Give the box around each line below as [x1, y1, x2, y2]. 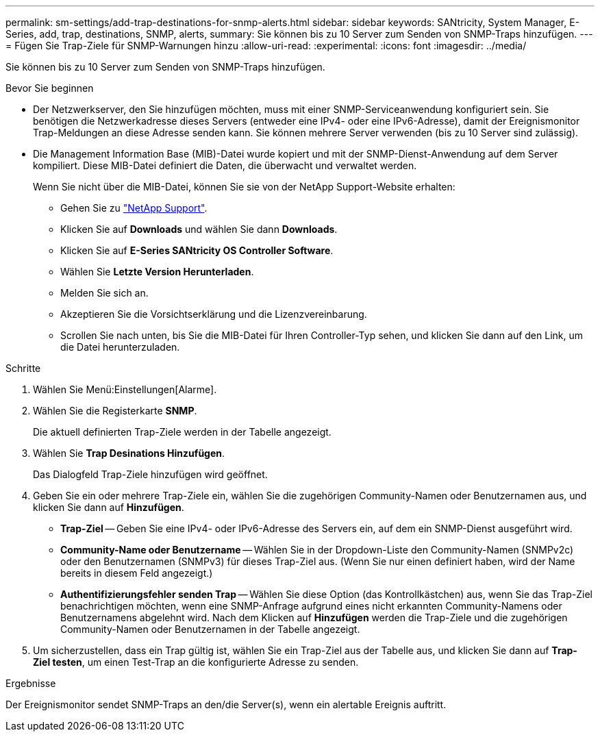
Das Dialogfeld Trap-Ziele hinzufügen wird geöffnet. [33, 469, 268, 480]
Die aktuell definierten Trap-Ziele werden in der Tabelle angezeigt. [33, 426, 332, 438]
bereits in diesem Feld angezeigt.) [60, 567, 213, 579]
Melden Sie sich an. [60, 287, 149, 299]
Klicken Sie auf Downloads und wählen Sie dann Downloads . [60, 223, 338, 235]
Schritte [5, 362, 41, 374]
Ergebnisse [5, 677, 56, 689]
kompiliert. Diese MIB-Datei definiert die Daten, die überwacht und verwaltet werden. [33, 160, 417, 171]
